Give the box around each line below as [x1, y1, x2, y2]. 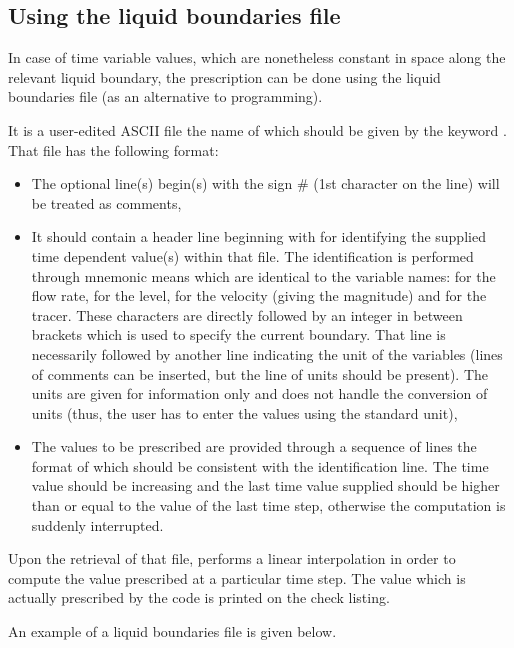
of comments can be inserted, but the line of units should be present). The [31, 363, 489, 384]
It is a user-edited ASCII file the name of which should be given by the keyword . [8, 119, 507, 140]
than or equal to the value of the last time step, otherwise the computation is [31, 495, 506, 516]
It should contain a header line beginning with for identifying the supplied [31, 226, 486, 247]
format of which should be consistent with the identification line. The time [31, 455, 489, 476]
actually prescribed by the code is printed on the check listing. [8, 587, 390, 608]
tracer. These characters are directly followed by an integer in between [31, 304, 463, 325]
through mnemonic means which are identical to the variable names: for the [31, 265, 496, 286]
